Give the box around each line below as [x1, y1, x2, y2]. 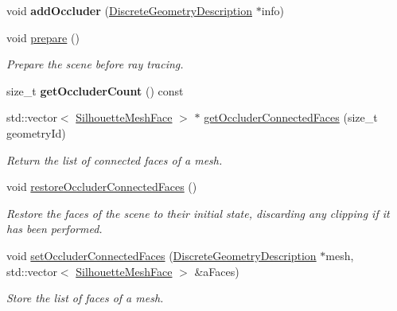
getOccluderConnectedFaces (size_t [204, 109, 378, 126]
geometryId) [6, 124, 66, 141]
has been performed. [6, 220, 103, 237]
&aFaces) [194, 262, 239, 279]
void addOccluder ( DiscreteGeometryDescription [6, 2, 252, 18]
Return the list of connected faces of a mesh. [6, 151, 223, 168]
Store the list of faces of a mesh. [6, 290, 164, 306]
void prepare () [6, 29, 80, 45]
